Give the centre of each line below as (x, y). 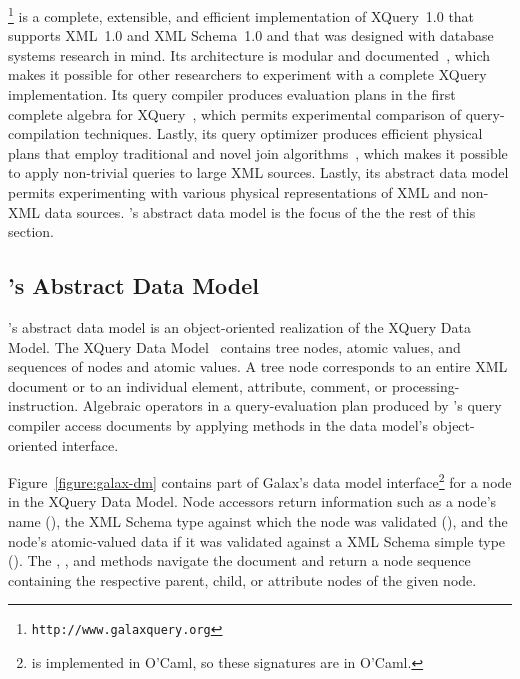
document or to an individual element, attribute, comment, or (198, 385)
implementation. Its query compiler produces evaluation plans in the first (232, 94)
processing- (425, 385)
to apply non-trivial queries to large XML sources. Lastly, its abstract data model (258, 172)
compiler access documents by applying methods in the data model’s (218, 424)
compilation (44, 133)
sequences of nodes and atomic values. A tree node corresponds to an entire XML (258, 366)
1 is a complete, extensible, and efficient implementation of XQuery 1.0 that (241, 14)
